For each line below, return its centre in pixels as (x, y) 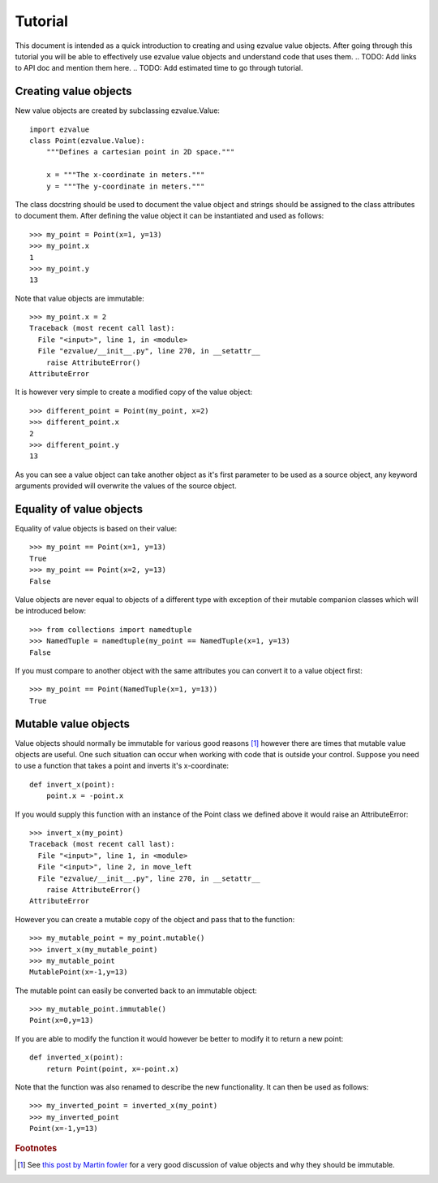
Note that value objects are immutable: (80, 298)
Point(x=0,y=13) (62, 1020)
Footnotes (36, 1148)
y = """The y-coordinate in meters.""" (125, 186)
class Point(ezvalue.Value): (87, 141)
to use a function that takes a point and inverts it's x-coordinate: (122, 766)
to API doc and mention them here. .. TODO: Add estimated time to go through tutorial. (159, 68)
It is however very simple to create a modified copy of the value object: (134, 392)
